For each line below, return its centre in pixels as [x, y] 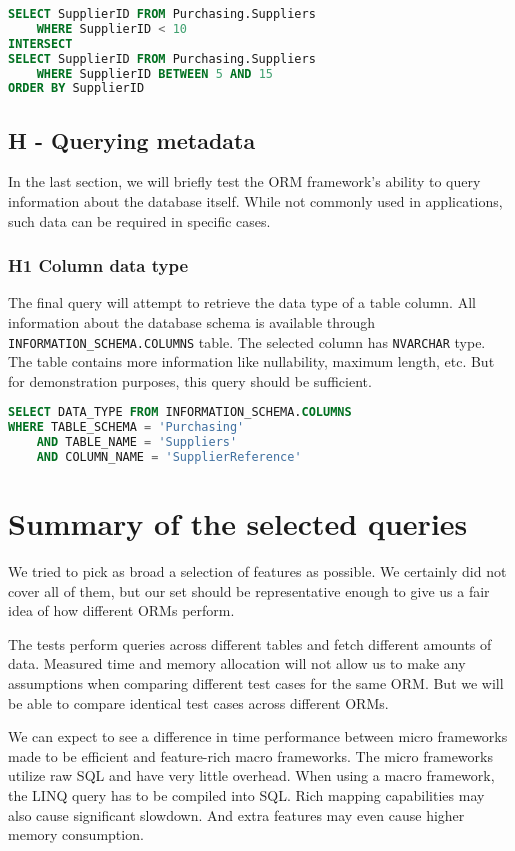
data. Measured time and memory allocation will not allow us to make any [237, 663]
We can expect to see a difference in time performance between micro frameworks [258, 736]
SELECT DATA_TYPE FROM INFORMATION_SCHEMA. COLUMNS [180, 412]
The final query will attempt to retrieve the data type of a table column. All [242, 302]
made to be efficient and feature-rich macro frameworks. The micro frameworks [250, 755]
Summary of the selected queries [238, 523]
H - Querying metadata [132, 139]
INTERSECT [40, 43]
